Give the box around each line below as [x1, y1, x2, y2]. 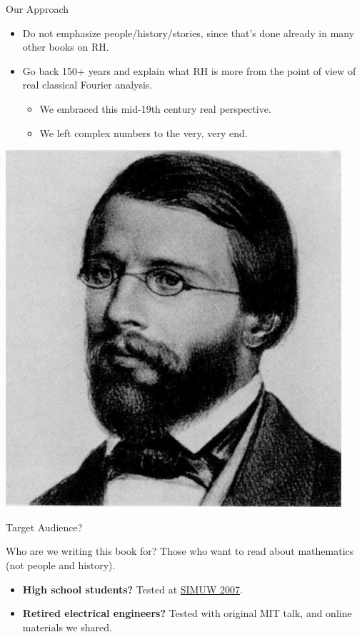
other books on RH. [22, 39, 109, 54]
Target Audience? [6, 519, 83, 534]
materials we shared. [22, 619, 112, 634]
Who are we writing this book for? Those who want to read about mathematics [6, 543, 354, 558]
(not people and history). [6, 557, 116, 572]
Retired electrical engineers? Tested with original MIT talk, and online [22, 606, 352, 621]
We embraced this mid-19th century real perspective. [39, 101, 271, 116]
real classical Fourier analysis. [22, 77, 153, 92]
